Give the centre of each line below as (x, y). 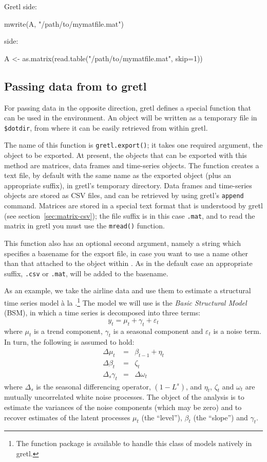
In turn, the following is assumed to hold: (69, 342)
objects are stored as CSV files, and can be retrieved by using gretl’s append (124, 195)
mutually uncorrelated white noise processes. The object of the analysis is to (124, 397)
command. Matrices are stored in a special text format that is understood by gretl (133, 206)
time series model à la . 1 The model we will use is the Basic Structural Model (126, 302)
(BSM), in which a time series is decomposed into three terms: (102, 313)
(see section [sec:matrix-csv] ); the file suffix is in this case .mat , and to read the (130, 215)
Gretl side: (21, 6)
